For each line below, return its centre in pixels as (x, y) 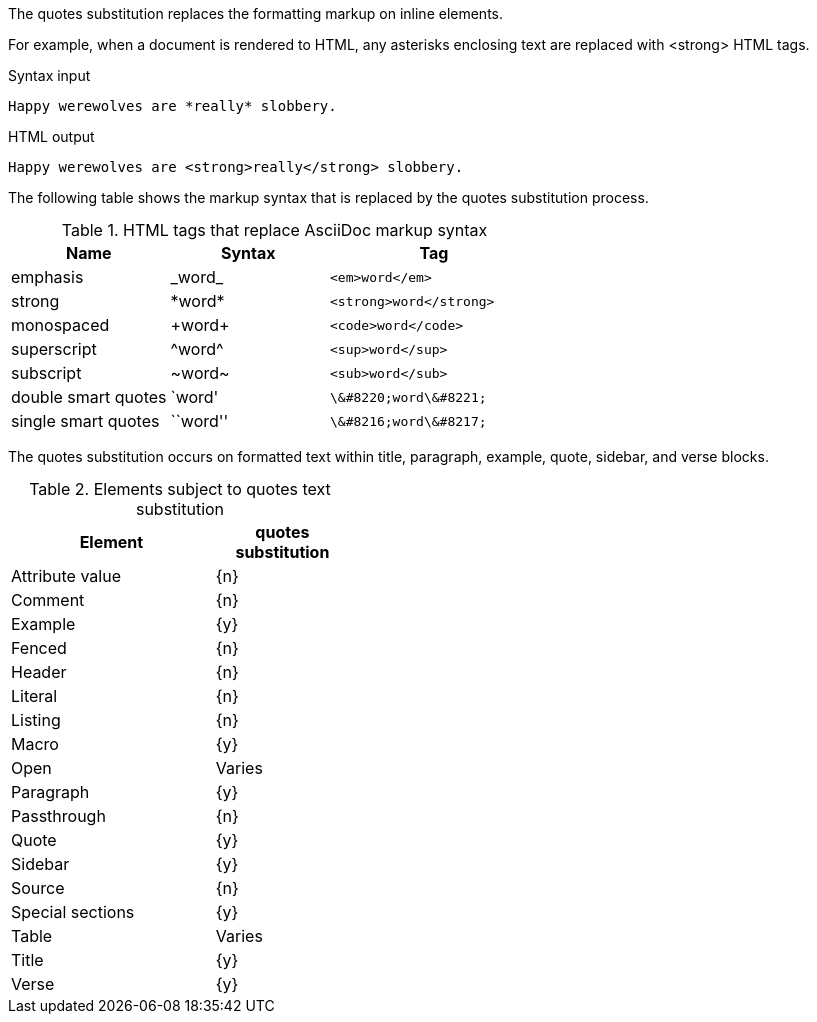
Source (38, 888)
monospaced (60, 325)
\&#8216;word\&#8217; (408, 421)
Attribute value (66, 576)
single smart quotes (85, 421)
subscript (46, 373)
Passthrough (58, 816)
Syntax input (49, 75)
